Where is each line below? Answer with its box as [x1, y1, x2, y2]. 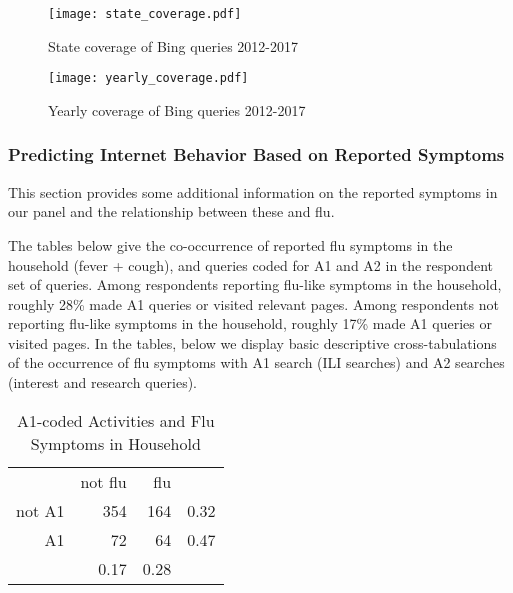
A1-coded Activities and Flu [16, 408, 215, 432]
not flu [80, 469, 127, 493]
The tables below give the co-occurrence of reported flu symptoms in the [8, 234, 453, 255]
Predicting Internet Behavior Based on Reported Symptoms [8, 142, 505, 167]
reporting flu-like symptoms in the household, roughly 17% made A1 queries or [8, 313, 492, 334]
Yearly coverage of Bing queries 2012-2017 [48, 99, 306, 120]
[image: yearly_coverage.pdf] [48, 71, 249, 86]
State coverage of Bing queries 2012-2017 [48, 35, 298, 56]
